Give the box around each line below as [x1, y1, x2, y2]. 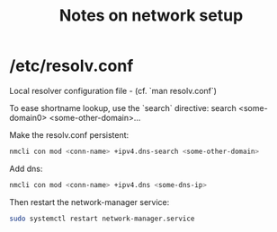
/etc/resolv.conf [9, 56, 134, 76]
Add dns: [9, 163, 43, 174]
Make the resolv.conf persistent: [9, 129, 130, 140]
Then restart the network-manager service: [9, 196, 170, 207]
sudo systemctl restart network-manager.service [9, 214, 195, 223]
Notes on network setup [58, 5, 244, 26]
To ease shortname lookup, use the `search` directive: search [9, 102, 237, 113]
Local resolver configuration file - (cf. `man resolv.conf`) [9, 85, 218, 96]
